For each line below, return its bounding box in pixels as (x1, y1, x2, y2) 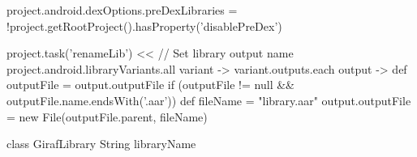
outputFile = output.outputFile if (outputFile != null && (6, 76, 294, 93)
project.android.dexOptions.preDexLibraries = (6, 2, 238, 18)
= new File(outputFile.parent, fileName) (6, 108, 208, 125)
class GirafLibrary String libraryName (6, 135, 196, 152)
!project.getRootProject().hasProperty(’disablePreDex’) (6, 17, 282, 34)
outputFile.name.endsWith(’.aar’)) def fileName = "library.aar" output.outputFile (6, 91, 411, 108)
